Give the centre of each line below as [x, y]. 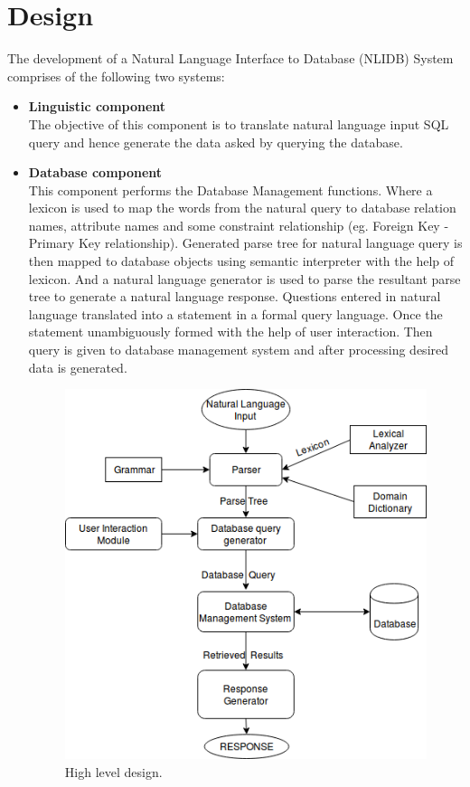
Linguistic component [97, 106]
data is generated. [78, 367]
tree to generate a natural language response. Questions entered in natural [235, 296]
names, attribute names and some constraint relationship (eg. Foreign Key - [239, 225]
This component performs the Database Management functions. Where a [230, 190]
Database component [95, 172]
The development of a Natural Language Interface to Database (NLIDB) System [230, 58]
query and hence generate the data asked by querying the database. [216, 142]
